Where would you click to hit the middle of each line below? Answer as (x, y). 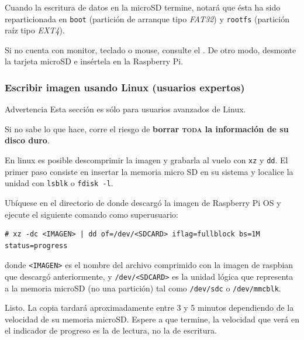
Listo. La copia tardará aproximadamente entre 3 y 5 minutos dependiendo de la (149, 308)
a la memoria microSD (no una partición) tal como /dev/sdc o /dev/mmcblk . (143, 288)
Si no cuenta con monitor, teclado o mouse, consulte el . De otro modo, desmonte (151, 49)
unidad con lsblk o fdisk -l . (59, 183)
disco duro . (27, 140)
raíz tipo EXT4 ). (35, 30)
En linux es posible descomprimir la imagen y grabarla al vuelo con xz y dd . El (146, 160)
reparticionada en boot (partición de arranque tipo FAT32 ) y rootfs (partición (147, 18)
